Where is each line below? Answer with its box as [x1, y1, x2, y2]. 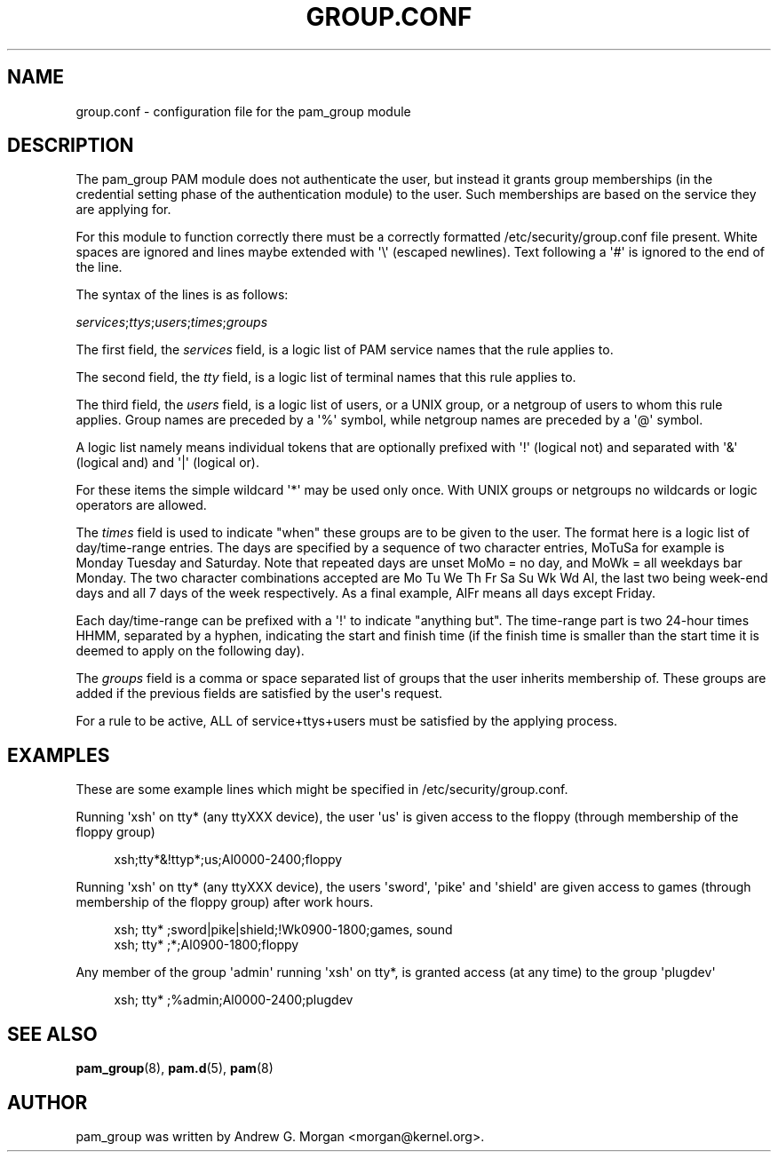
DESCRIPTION [7, 134, 134, 157]
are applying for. [75, 202, 171, 218]
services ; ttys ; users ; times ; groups [75, 314, 268, 330]
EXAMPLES [7, 743, 110, 766]
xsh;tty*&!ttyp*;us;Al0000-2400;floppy [114, 852, 343, 868]
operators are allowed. [75, 497, 207, 513]
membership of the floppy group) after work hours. [75, 894, 374, 910]
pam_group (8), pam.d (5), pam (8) [75, 1060, 274, 1076]
